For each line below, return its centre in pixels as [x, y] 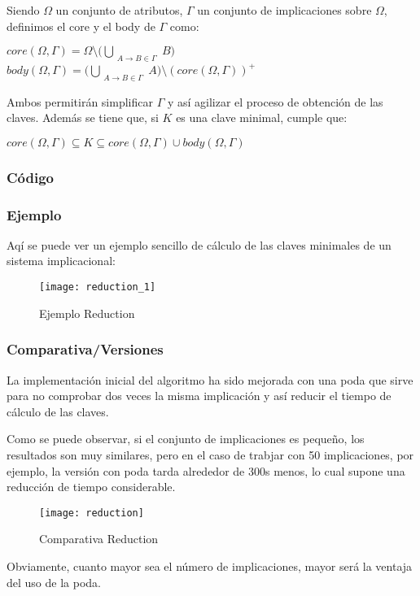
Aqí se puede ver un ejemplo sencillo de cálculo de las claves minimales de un [199, 244]
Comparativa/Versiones [85, 349]
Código [31, 177]
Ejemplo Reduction [87, 313]
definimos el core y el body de [81, 26]
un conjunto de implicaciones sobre [284, 10]
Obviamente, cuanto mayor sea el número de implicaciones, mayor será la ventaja [210, 566]
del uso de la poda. [54, 582]
